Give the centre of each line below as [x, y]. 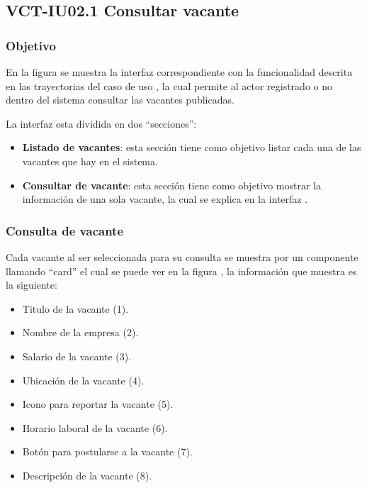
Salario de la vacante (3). [77, 356]
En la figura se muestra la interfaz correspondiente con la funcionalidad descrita [179, 72]
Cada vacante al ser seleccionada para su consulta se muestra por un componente [182, 256]
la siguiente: [32, 285]
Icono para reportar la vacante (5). [98, 404]
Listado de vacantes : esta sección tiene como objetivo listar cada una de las [192, 147]
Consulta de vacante [65, 230]
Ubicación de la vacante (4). [83, 380]
